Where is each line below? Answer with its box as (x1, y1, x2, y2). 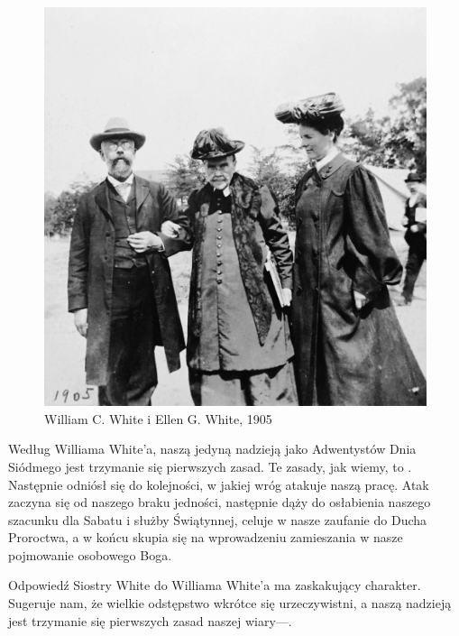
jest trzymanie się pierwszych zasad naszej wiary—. (8, 611, 292, 630)
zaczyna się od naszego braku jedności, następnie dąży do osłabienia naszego (8, 493, 431, 512)
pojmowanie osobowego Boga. (8, 545, 172, 564)
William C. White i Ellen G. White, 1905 (44, 409, 272, 428)
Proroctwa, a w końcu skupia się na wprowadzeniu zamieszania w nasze (8, 528, 403, 547)
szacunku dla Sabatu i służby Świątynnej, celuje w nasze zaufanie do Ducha (8, 510, 427, 529)
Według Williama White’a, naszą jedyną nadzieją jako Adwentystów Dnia (8, 439, 417, 458)
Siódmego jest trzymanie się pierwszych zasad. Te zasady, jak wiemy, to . (8, 456, 412, 475)
